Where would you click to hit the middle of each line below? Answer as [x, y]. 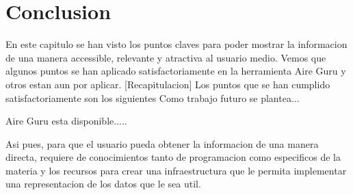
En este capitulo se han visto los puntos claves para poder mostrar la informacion [176, 44]
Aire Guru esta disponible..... [66, 121]
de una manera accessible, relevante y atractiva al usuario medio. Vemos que [166, 57]
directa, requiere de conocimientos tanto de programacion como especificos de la [173, 157]
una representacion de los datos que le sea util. [103, 184]
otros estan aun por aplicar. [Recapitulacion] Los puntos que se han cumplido [168, 84]
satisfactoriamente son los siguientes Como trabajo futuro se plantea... [153, 97]
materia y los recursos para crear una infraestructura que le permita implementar [176, 170]
